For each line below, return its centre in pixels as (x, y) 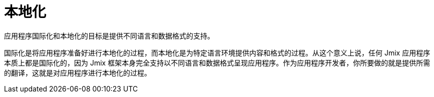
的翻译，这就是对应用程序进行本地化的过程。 (78, 72)
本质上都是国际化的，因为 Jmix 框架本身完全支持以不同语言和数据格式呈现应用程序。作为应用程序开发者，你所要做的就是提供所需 (217, 62)
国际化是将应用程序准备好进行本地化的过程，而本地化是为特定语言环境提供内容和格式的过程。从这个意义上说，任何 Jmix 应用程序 (217, 52)
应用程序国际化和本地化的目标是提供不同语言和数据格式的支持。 (109, 35)
